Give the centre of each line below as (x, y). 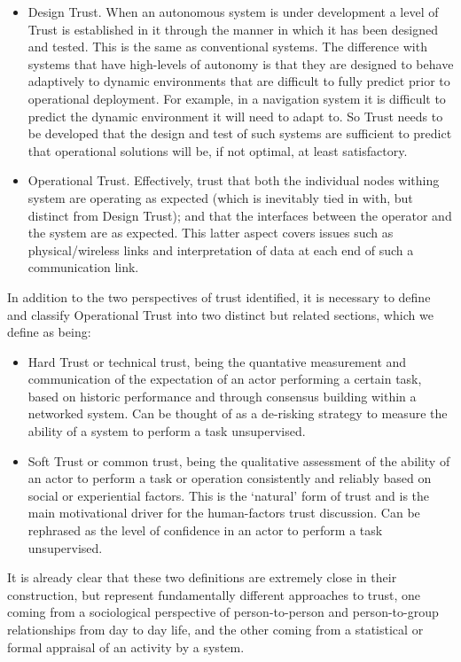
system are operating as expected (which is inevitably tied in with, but (220, 197)
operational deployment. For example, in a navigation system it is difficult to (237, 98)
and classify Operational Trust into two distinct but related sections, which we (220, 314)
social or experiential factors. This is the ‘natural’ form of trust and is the (229, 495)
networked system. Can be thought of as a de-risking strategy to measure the (238, 413)
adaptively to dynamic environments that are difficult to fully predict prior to (239, 81)
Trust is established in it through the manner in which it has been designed (233, 29)
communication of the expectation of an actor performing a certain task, (225, 379)
